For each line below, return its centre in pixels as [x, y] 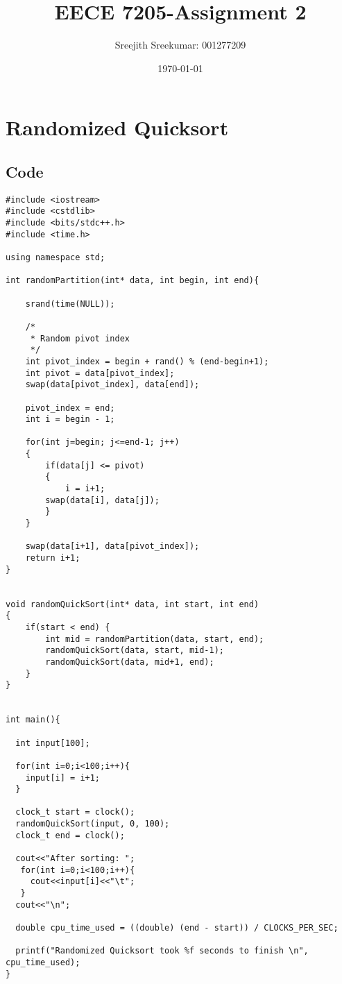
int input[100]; [53, 743]
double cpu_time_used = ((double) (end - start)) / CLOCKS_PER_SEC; [177, 928]
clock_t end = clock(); [70, 835]
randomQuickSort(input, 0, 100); [93, 824]
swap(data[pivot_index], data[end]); [112, 385]
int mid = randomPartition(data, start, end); [155, 639]
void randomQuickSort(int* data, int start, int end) [132, 604]
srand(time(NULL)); [70, 304]
